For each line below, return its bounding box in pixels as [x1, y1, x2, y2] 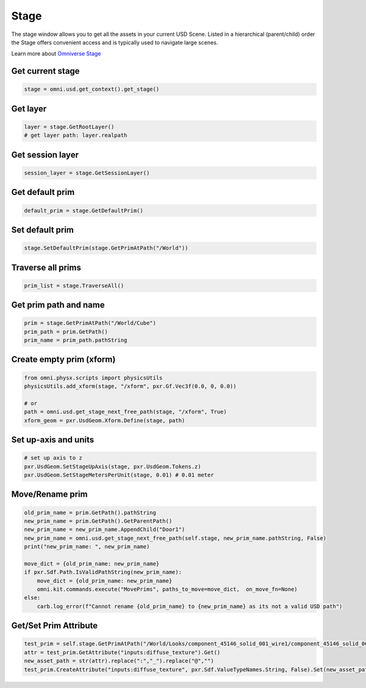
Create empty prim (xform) [11, 354, 116, 365]
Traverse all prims [11, 262, 82, 272]
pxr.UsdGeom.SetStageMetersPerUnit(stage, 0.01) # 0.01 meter [24, 471, 214, 478]
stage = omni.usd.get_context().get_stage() [24, 86, 160, 93]
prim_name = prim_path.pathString [24, 337, 127, 344]
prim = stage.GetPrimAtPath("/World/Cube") [24, 320, 157, 327]
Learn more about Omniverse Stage [11, 50, 101, 57]
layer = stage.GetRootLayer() [24, 123, 115, 130]
